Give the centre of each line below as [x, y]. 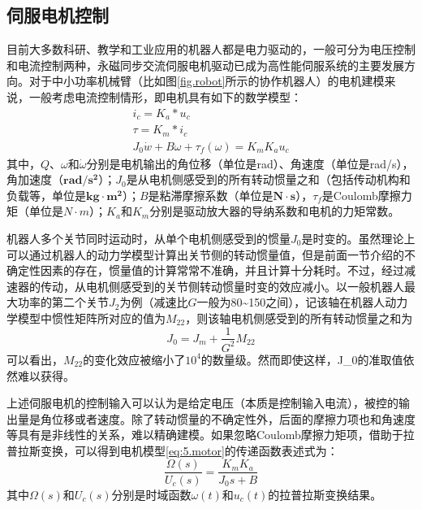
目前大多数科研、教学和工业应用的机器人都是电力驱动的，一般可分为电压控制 [211, 49]
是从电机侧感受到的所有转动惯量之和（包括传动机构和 [268, 179]
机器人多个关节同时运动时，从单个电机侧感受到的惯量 [149, 238]
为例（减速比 [154, 302]
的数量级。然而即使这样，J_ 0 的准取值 [302, 359]
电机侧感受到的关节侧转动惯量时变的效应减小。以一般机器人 [245, 286]
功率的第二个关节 [63, 302]
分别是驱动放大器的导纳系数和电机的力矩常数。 [275, 211]
